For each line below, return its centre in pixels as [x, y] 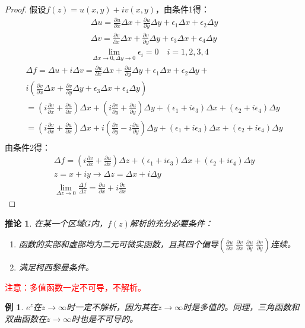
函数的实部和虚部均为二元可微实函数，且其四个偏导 [118, 244]
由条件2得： [28, 147]
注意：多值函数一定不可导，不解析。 [75, 287]
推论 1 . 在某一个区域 [45, 223]
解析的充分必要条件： [171, 223]
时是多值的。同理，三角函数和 [241, 307]
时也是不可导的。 [105, 318]
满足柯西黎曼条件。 [56, 267]
